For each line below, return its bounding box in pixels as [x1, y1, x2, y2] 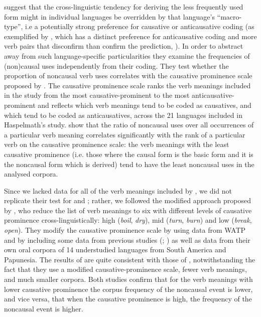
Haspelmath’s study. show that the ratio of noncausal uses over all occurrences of [4, 119, 254, 130]
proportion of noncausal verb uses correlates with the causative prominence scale [4, 70, 252, 81]
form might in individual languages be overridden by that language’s [4, 11, 215, 22]
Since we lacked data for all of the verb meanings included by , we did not [4, 185, 232, 196]
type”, [4, 21, 23, 32]
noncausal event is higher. [4, 303, 83, 313]
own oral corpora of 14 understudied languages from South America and [4, 244, 226, 255]
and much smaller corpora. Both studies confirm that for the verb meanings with [4, 274, 253, 284]
